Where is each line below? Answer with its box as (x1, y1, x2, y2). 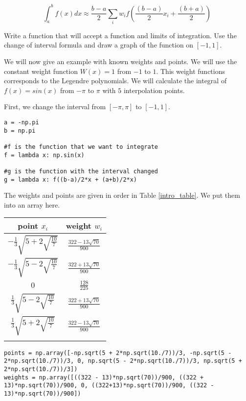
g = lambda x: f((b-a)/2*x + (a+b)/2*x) (4, 176, 137, 183)
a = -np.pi (4, 118, 39, 126)
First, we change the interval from (4, 101, 106, 112)
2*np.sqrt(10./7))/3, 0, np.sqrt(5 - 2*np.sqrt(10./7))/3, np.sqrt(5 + (4, 357, 242, 365)
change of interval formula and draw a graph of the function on (4, 40, 194, 50)
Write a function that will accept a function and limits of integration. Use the (4, 30, 237, 40)
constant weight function (4, 66, 78, 76)
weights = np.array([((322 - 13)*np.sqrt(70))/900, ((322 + (4, 374, 204, 381)
